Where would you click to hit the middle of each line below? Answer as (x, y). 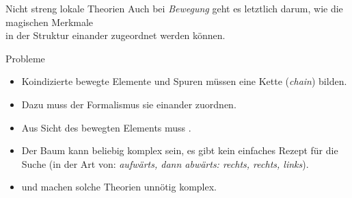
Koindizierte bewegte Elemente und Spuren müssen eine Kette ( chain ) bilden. (184, 81)
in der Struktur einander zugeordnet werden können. (116, 35)
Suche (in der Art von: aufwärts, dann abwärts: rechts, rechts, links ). (165, 163)
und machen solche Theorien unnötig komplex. (119, 187)
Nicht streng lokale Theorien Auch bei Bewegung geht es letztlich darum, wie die (174, 8)
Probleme (25, 58)
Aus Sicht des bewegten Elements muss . (106, 127)
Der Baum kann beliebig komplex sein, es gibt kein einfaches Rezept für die (180, 150)
